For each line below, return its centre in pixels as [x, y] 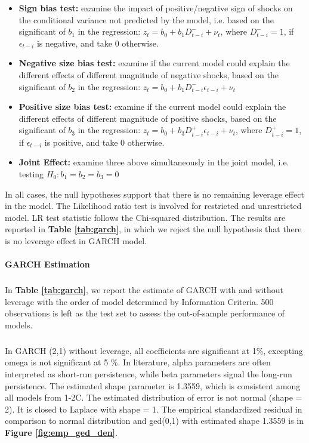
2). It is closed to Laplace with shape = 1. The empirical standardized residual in [154, 409]
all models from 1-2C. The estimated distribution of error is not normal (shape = [154, 397]
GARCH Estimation [47, 264]
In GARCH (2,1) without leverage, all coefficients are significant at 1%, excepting [154, 350]
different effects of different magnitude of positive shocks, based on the [148, 118]
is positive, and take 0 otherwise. [104, 142]
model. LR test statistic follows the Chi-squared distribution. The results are [145, 217]
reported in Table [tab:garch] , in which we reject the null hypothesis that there [153, 229]
